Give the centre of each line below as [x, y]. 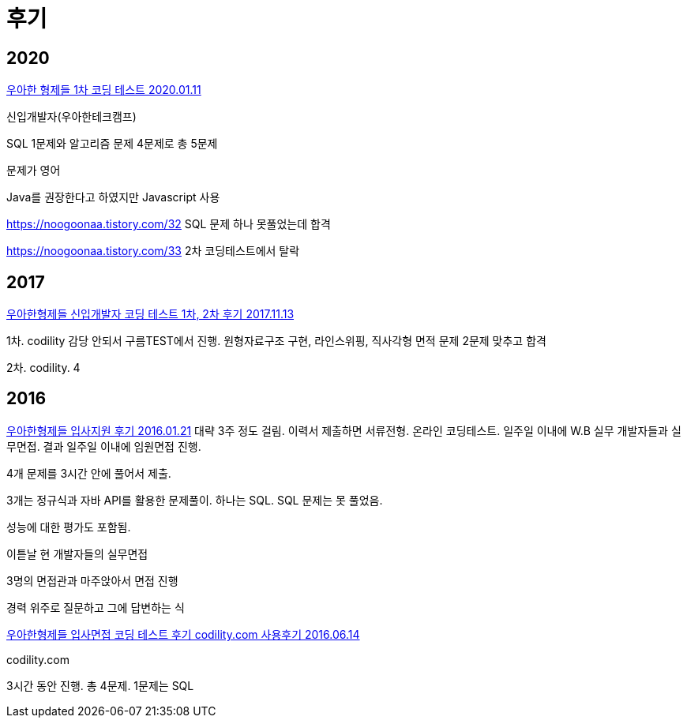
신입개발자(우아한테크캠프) [71, 117]
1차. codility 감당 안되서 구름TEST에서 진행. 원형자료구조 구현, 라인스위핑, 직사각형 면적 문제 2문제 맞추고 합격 [276, 341]
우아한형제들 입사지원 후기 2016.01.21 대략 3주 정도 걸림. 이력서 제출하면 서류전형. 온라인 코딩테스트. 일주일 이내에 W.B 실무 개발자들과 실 [344, 430]
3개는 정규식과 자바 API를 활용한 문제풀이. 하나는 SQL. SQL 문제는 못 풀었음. [195, 500]
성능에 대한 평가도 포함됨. [69, 527]
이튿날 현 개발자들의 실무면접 [77, 553]
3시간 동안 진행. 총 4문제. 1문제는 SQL [100, 685]
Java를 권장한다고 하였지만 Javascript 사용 [113, 197]
